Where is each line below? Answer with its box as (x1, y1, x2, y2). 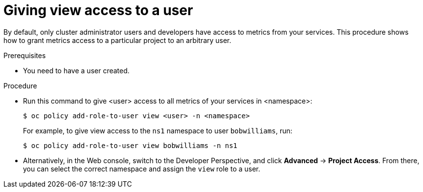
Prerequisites (3, 51, 46, 60)
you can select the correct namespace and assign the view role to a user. (23, 164, 261, 173)
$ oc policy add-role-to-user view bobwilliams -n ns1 (23, 141, 238, 149)
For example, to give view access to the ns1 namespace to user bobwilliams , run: (23, 126, 292, 135)
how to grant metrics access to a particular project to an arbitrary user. (3, 36, 231, 44)
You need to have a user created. (23, 66, 130, 75)
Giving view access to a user (3, 2, 193, 19)
